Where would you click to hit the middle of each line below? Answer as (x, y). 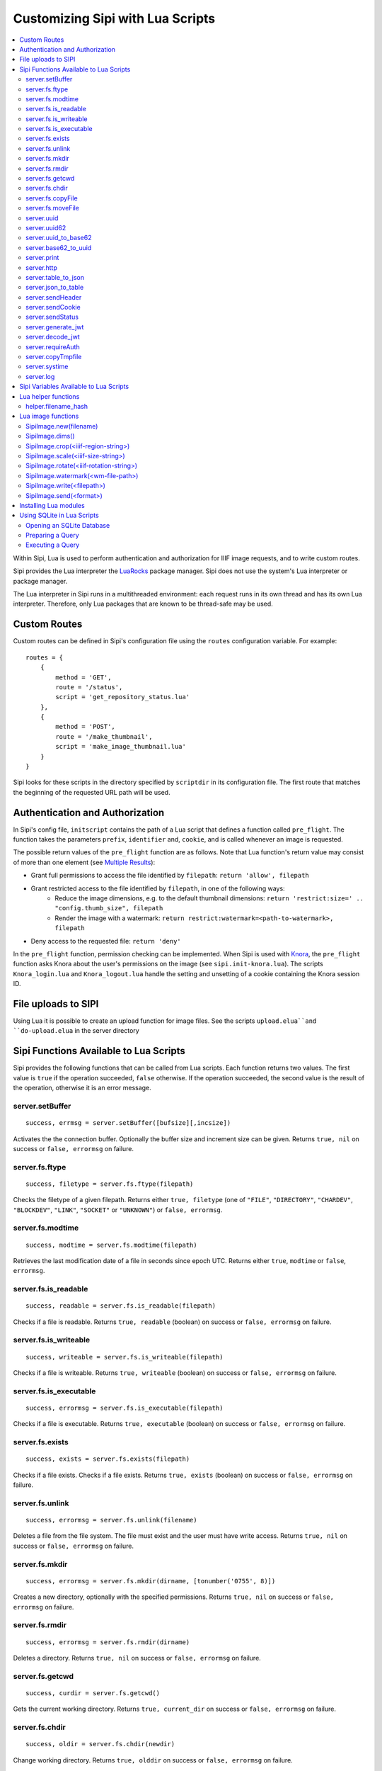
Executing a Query (53, 545)
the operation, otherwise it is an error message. (82, 1088)
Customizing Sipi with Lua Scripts (114, 18)
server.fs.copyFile (52, 198)
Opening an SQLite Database (68, 525)
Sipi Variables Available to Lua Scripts (74, 387)
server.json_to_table (55, 288)
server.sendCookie (53, 307)
